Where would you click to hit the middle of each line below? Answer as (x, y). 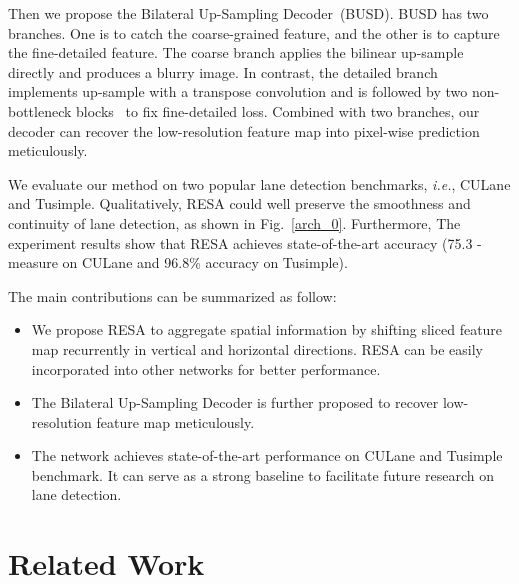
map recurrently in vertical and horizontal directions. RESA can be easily (257, 348)
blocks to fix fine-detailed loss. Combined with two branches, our (278, 110)
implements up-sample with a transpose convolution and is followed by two (238, 91)
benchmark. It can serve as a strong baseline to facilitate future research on (262, 474)
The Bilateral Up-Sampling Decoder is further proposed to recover (235, 402)
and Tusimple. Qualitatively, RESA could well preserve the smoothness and (239, 203)
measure (33, 262)
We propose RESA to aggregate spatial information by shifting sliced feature (267, 329)
